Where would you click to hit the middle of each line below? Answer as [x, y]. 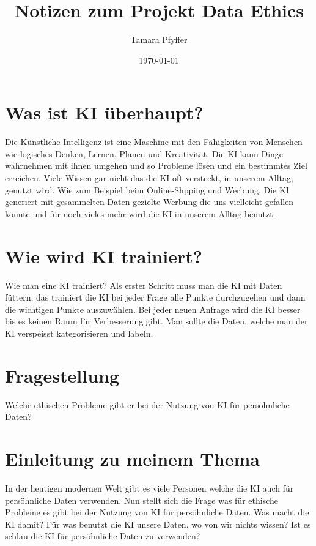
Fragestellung [62, 375]
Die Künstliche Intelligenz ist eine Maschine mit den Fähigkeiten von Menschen [154, 142]
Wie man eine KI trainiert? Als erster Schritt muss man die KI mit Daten [144, 285]
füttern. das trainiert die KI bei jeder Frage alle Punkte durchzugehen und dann [155, 297]
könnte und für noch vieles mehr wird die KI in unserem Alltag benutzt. [140, 213]
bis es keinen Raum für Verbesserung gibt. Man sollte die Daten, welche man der [156, 321]
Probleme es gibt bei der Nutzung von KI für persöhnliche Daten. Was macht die [157, 512]
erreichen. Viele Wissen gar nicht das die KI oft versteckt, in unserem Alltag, [149, 178]
